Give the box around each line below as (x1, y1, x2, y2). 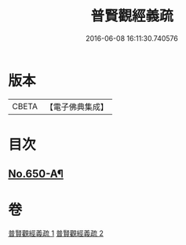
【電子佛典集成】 (45, 101, 108, 112)
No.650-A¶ (8, 167, 64, 181)
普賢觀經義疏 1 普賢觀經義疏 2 (8, 229, 104, 238)
